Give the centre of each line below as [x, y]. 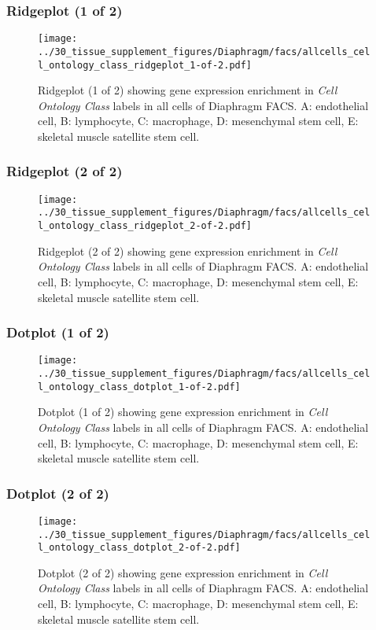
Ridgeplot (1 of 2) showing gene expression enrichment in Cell [188, 90]
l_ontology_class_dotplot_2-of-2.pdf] [139, 548]
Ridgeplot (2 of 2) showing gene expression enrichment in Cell [188, 251]
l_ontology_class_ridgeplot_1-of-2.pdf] [145, 65]
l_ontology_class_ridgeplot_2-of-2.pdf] [145, 226]
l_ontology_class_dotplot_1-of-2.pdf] [139, 387]
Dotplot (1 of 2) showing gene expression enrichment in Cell [183, 412]
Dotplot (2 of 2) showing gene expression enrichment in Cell [183, 572]
